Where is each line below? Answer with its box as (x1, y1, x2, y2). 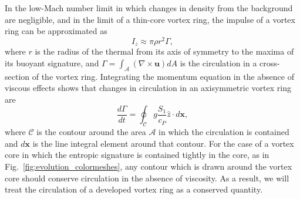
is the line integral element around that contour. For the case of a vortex (32, 137, 294, 149)
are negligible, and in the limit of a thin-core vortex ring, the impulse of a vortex (5, 13, 295, 25)
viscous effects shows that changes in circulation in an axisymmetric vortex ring (5, 82, 291, 94)
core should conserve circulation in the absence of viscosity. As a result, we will (5, 171, 289, 184)
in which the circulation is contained (159, 126, 289, 138)
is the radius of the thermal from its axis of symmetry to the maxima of (35, 45, 294, 58)
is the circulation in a (180, 56, 257, 69)
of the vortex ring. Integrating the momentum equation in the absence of (32, 70, 294, 82)
